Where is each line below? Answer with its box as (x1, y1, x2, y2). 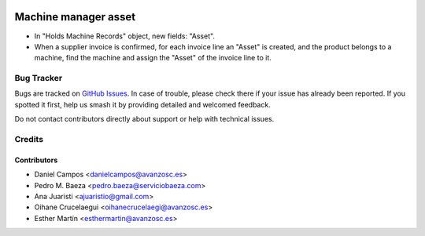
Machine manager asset (14, 10, 136, 24)
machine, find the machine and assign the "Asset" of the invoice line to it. (34, 53, 272, 63)
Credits (14, 133, 43, 144)
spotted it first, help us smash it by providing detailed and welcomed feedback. (14, 100, 271, 109)
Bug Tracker (14, 73, 63, 84)
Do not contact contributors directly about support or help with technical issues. (14, 114, 275, 124)
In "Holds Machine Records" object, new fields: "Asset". (34, 31, 216, 41)
